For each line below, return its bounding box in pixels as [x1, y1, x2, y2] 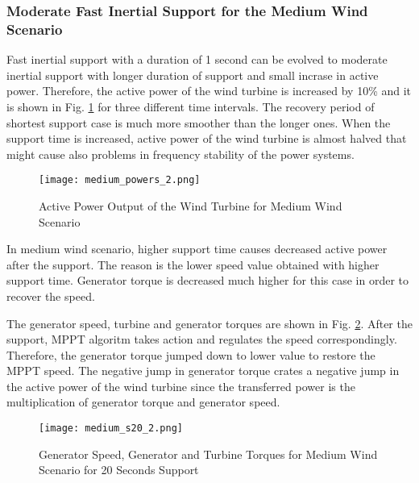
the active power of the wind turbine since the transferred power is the [6, 377, 355, 394]
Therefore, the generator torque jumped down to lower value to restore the [6, 346, 375, 363]
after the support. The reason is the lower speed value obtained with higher [6, 256, 380, 273]
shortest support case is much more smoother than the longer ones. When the [6, 114, 391, 131]
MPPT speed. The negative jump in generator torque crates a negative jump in [6, 362, 400, 379]
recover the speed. [6, 287, 95, 304]
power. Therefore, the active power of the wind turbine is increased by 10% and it [6, 82, 412, 99]
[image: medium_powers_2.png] [39, 174, 201, 186]
